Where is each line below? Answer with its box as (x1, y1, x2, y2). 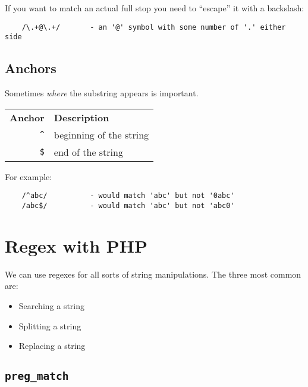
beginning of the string (54, 127, 149, 141)
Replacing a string (18, 339, 86, 352)
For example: (5, 170, 52, 183)
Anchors (5, 59, 56, 77)
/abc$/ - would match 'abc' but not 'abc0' (21, 201, 235, 210)
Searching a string (18, 299, 85, 312)
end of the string (54, 144, 123, 159)
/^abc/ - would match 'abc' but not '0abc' (21, 191, 235, 200)
